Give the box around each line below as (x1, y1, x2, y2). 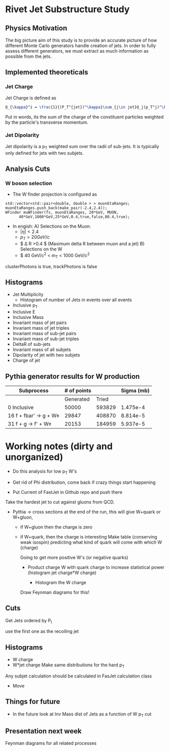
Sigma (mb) (120, 387, 150, 394)
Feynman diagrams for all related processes (5, 740, 97, 746)
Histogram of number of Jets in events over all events (20, 297, 132, 303)
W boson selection (5, 180, 52, 187)
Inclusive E (12, 309, 35, 315)
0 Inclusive (8, 404, 34, 411)
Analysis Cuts (5, 165, 51, 173)
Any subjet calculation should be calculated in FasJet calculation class (5, 673, 152, 679)
